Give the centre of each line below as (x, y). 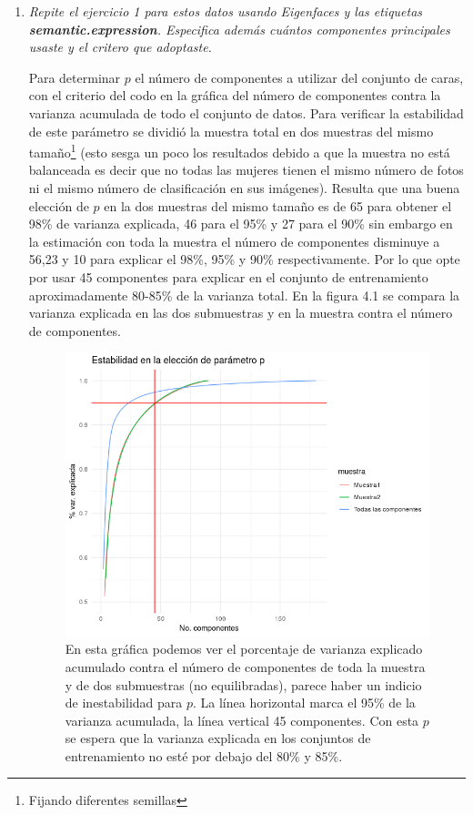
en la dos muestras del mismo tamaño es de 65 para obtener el (278, 205)
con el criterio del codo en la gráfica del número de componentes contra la (235, 95)
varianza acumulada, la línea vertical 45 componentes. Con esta (242, 720)
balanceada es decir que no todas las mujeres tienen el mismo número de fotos (246, 170)
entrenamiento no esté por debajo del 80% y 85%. (204, 755)
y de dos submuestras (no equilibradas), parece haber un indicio (243, 684)
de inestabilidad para (124, 703)
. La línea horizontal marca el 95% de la (304, 703)
